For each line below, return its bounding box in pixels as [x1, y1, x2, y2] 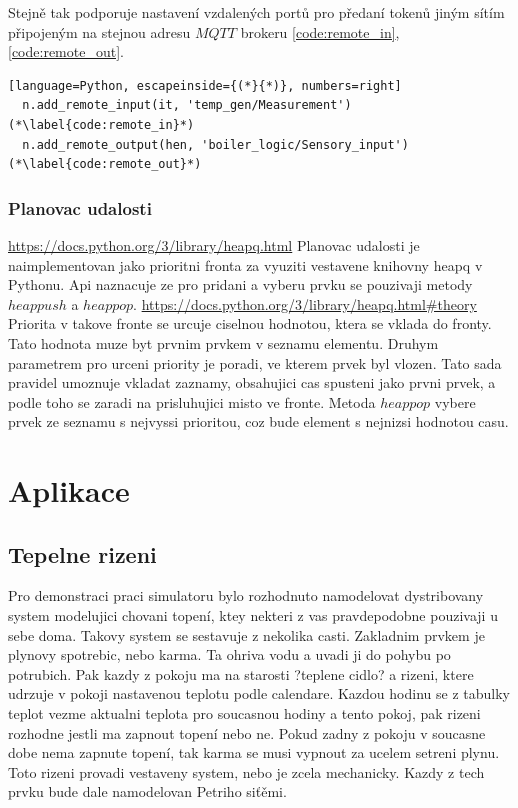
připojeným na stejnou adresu [8, 21, 191, 42]
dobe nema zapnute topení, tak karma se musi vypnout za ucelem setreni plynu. [8, 742, 500, 763]
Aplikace [8, 470, 130, 511]
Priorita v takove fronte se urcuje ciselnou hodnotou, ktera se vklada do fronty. [8, 313, 492, 334]
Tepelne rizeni [8, 538, 157, 569]
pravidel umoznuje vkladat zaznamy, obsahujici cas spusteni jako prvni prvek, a [8, 372, 496, 393]
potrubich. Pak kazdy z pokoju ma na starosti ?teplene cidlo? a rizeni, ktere [8, 663, 474, 684]
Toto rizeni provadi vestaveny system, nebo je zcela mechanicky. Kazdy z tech [8, 761, 485, 782]
